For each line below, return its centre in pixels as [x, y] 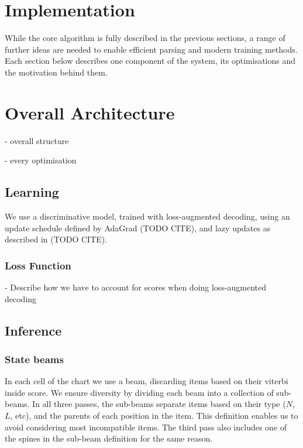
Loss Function [38, 265]
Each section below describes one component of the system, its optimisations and [150, 61]
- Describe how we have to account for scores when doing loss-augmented [136, 287]
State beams [34, 359]
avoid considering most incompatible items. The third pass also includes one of [146, 427]
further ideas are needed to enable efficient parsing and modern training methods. [151, 49]
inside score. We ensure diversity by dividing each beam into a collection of [139, 392]
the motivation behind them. [56, 72]
